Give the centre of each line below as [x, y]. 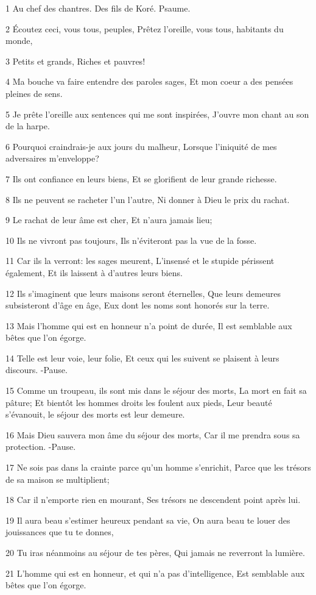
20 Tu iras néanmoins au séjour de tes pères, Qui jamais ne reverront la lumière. [155, 552]
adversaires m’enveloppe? [52, 158]
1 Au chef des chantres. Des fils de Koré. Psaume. [98, 8]
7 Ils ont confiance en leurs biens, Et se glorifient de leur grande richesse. [141, 178]
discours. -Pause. [37, 370]
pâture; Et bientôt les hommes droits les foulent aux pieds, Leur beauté [139, 402]
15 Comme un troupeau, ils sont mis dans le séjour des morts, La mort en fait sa [156, 390]
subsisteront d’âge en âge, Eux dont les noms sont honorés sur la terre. [138, 305]
